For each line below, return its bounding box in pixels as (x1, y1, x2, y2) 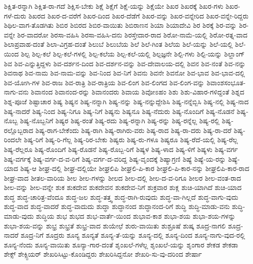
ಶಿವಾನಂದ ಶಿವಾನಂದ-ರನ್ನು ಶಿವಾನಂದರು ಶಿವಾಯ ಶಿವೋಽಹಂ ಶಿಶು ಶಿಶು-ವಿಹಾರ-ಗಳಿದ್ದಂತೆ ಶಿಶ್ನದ (31, 87, 245, 97)
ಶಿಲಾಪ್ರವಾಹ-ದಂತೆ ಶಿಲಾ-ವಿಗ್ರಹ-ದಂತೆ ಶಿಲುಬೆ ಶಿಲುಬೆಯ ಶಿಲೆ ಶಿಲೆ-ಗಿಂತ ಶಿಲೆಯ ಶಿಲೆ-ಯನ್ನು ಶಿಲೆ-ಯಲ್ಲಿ (4, 39, 233, 49)
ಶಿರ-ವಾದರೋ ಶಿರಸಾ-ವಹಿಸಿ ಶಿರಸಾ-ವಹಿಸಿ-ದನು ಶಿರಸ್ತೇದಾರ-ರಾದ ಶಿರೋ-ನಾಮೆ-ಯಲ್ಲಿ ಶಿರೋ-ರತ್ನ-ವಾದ (17, 29, 248, 39)
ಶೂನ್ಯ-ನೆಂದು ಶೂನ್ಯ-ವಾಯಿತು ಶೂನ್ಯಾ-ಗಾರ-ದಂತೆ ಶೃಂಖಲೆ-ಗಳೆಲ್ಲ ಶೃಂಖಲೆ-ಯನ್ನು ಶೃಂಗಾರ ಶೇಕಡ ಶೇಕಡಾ (4, 239, 238, 249)
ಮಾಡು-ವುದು (4, 211, 34, 221)
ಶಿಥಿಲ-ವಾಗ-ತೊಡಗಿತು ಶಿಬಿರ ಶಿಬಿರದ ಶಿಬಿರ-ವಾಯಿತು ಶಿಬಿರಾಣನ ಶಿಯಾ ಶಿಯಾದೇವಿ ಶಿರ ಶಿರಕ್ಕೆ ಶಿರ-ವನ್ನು (4, 20, 237, 30)
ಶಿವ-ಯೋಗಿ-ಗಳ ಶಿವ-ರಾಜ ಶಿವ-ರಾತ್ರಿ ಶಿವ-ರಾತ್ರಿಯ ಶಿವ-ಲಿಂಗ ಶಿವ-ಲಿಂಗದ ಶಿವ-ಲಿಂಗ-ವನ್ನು (4, 77, 205, 87)
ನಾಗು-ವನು (4, 87, 29, 97)
